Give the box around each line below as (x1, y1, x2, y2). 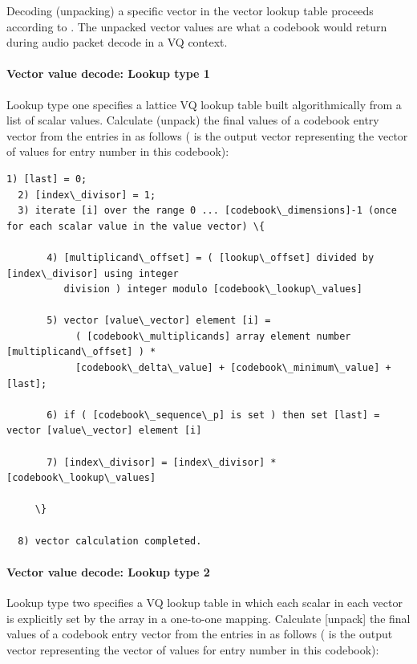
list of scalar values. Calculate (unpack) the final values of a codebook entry (6, 112, 379, 128)
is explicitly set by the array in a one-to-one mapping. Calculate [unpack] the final (6, 609, 411, 626)
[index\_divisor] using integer (6, 267, 179, 279)
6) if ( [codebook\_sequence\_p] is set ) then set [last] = (47, 409, 380, 421)
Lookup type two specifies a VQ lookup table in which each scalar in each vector (6, 594, 403, 610)
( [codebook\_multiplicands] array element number (75, 330, 351, 342)
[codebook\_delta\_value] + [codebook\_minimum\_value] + (75, 362, 391, 374)
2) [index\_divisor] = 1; (18, 189, 156, 201)
